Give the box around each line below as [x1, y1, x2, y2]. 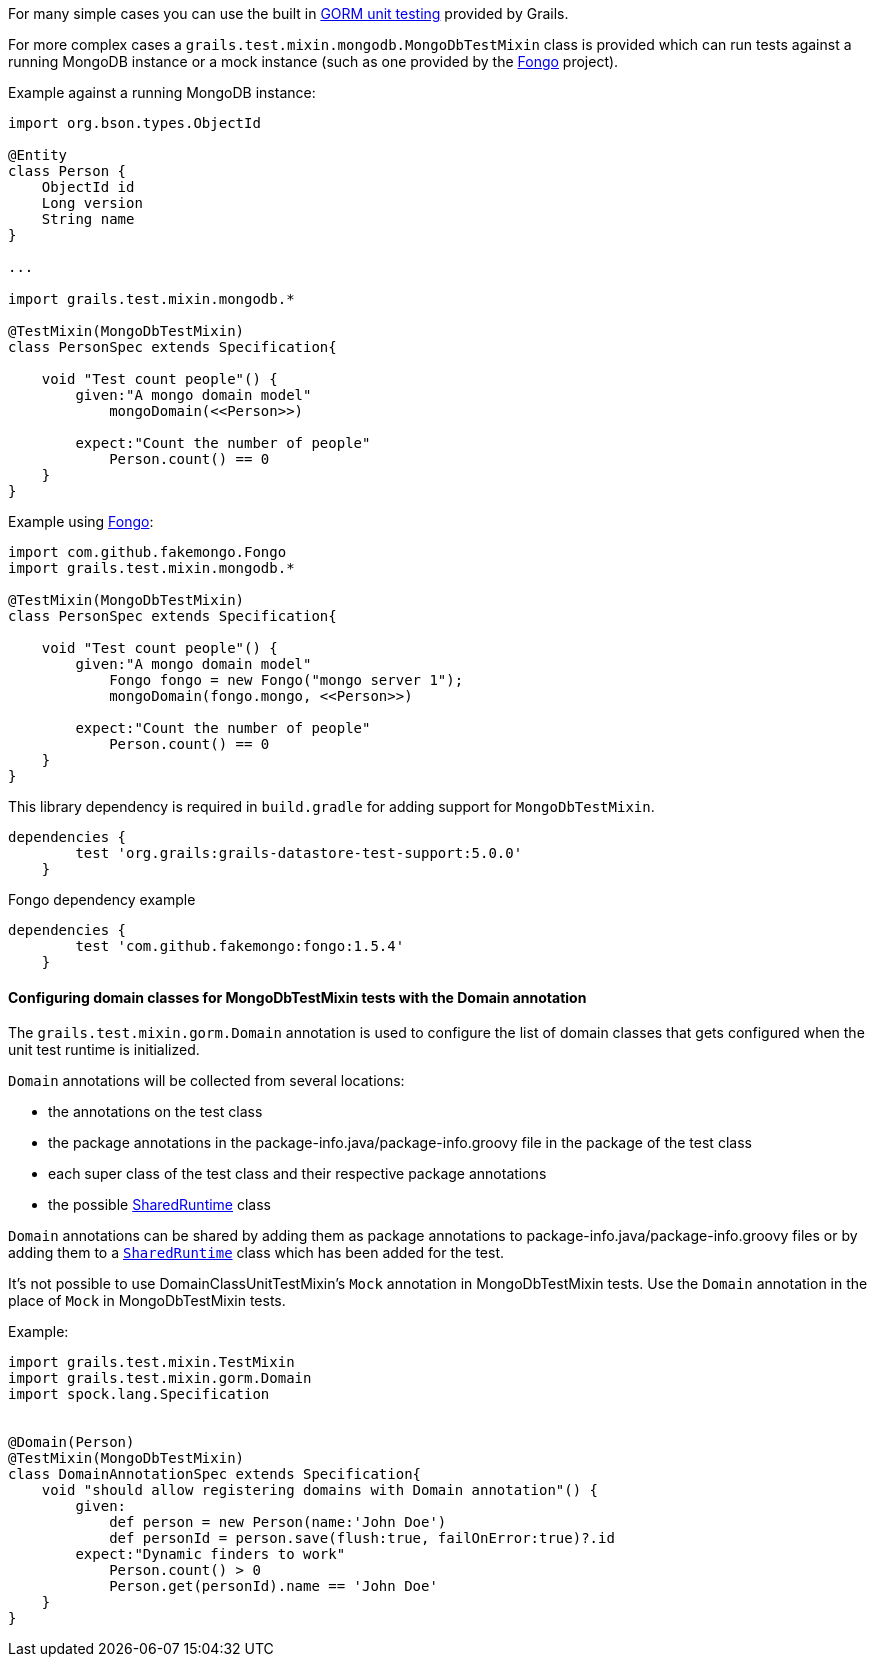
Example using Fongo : [8, 513, 154, 530]
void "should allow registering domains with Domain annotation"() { [41, 1482, 599, 1499]
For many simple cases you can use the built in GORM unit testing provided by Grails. [8, 5, 569, 22]
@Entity [8, 147, 68, 163]
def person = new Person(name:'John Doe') [109, 1514, 447, 1531]
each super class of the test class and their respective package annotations [48, 1165, 547, 1183]
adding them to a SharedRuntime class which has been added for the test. [8, 1244, 505, 1262]
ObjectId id [41, 179, 135, 195]
